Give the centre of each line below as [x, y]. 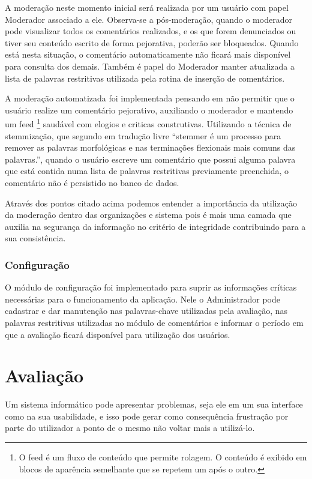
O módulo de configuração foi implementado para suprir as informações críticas [151, 287]
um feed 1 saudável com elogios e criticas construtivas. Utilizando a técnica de [148, 123]
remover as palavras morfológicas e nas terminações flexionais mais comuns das [150, 147]
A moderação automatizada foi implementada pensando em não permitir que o [150, 98]
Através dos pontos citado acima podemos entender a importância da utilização [151, 203]
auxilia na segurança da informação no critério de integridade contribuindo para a [155, 226]
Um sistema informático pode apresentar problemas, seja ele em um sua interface [154, 404]
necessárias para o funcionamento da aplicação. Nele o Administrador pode [142, 299]
